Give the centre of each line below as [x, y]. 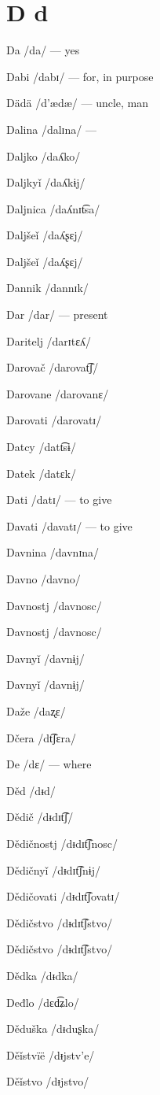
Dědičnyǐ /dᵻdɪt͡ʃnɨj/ [53, 869]
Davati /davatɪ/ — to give [69, 525]
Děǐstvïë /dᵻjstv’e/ [51, 1054]
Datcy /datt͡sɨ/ [41, 447]
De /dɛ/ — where [49, 764]
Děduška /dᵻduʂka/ [53, 1028]
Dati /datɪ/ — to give [59, 499]
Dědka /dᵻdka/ [42, 975]
